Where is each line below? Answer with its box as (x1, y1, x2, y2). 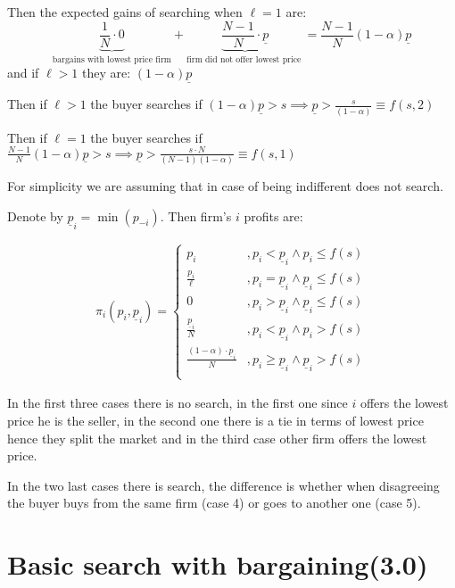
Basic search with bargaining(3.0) (7, 546, 428, 583)
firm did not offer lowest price (186, 54, 302, 64)
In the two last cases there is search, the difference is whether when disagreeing (7, 476, 440, 494)
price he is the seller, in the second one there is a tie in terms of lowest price (7, 410, 424, 429)
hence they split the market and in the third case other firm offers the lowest (7, 428, 427, 447)
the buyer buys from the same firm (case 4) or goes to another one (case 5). (7, 493, 421, 512)
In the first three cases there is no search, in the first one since (7, 393, 348, 412)
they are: (81, 63, 131, 82)
